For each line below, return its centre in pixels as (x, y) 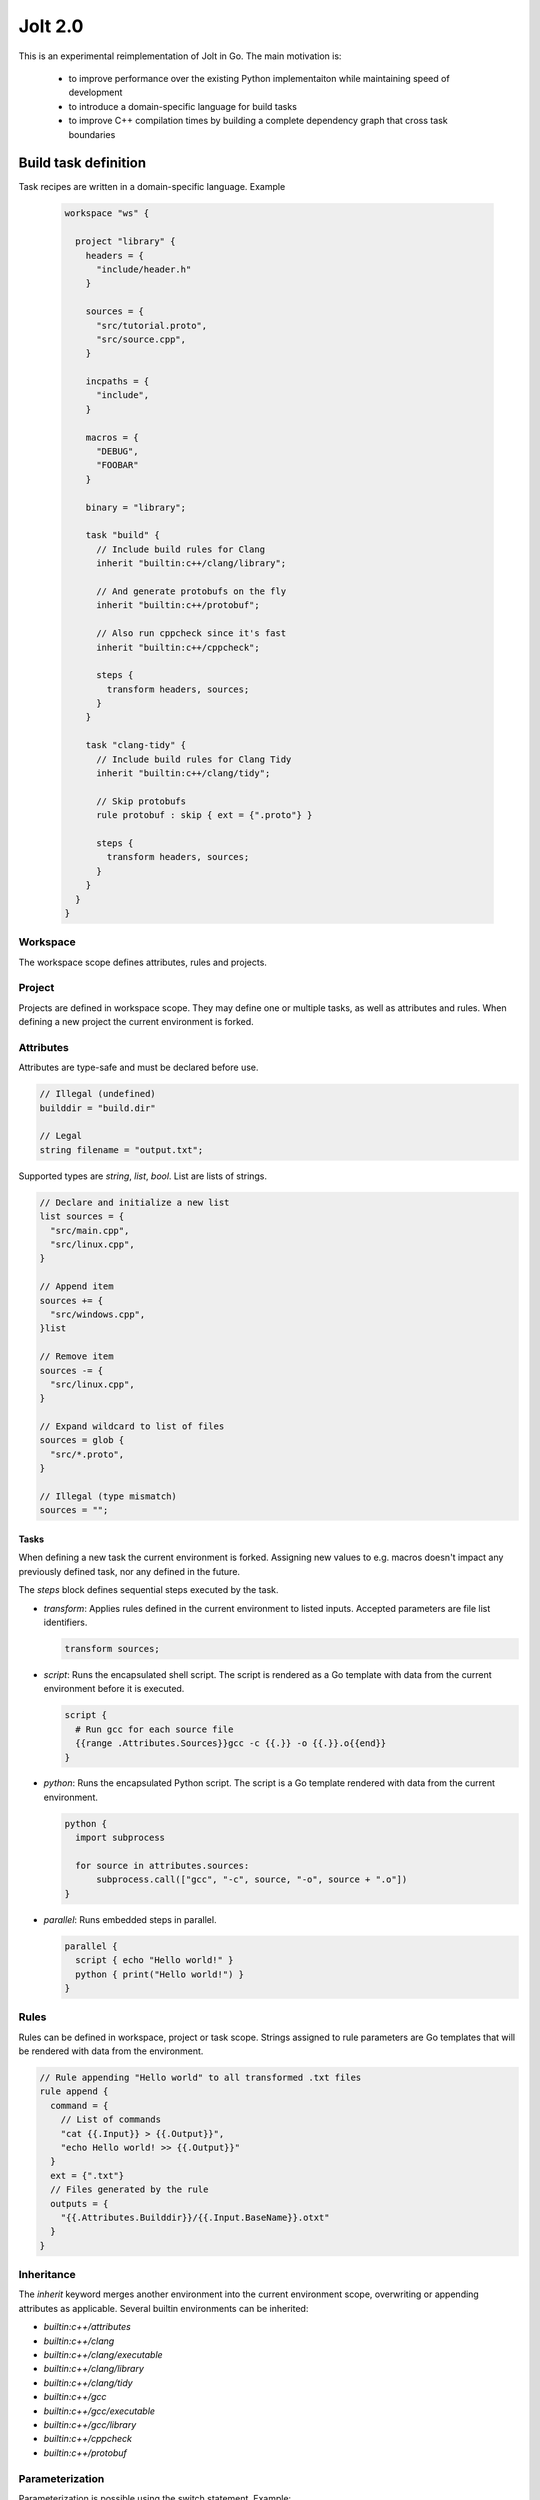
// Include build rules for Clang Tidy (194, 759)
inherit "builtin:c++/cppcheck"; (178, 647)
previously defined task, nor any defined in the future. (129, 1571)
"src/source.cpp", (141, 339)
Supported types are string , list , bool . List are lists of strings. (143, 1176)
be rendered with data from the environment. (111, 2051)
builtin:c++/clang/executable (103, 2355)
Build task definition (82, 163)
